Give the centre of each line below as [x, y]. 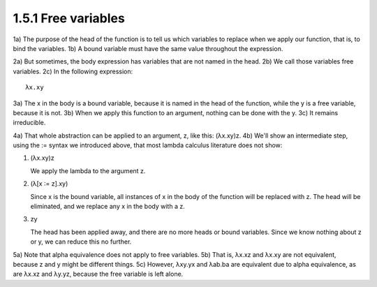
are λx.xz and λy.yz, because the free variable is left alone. [98, 274]
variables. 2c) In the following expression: [73, 71]
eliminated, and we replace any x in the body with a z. [108, 207]
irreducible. [29, 123]
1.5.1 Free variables [69, 18]
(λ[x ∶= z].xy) [49, 184]
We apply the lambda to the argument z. [88, 170]
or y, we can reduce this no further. [81, 242]
